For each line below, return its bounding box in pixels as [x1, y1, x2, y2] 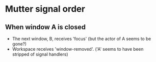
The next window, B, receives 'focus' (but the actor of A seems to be [12, 36, 151, 41]
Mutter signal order [5, 3, 85, 15]
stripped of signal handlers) [12, 51, 69, 57]
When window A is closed [5, 23, 86, 31]
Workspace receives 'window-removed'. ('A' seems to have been [12, 46, 144, 52]
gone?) [12, 41, 27, 47]
